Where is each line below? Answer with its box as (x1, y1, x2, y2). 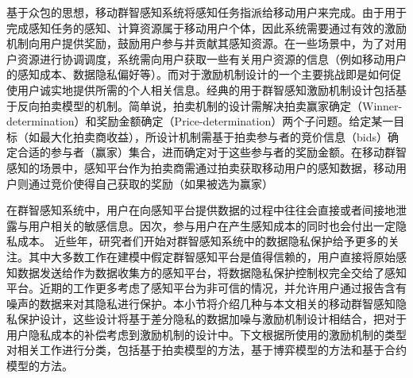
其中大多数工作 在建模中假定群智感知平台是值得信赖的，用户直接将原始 (28, 248, 396, 264)
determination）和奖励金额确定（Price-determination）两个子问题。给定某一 (6, 113, 394, 129)
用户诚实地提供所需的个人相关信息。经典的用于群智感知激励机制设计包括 (17, 81, 396, 98)
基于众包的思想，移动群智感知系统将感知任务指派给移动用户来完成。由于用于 (6, 4, 407, 20)
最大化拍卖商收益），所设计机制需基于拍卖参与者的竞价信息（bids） (39, 128, 388, 145)
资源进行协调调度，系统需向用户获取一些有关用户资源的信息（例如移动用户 (17, 50, 407, 67)
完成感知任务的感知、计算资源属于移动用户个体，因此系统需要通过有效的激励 (6, 19, 407, 36)
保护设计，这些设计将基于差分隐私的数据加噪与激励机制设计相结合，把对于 (17, 310, 407, 327)
